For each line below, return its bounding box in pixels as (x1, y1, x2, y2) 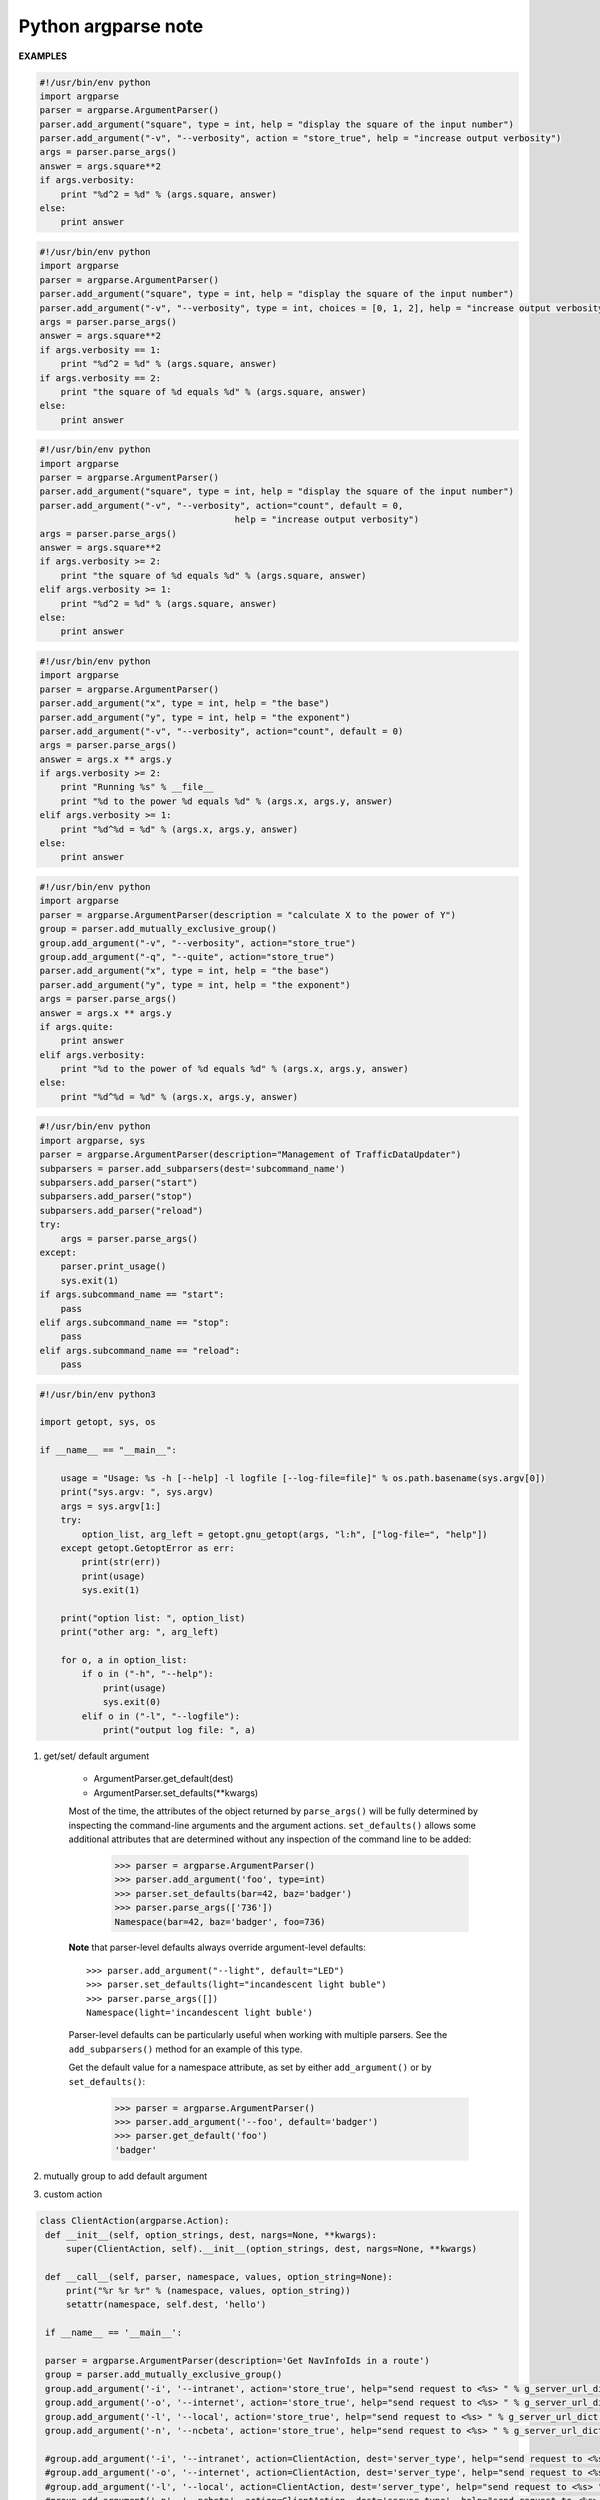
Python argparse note (18, 15, 204, 37)
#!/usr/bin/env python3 (39, 1388, 157, 1400)
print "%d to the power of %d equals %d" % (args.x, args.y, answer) (60, 1063, 409, 1075)
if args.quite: (39, 1021, 114, 1032)
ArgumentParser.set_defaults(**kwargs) (93, 1786, 259, 1799)
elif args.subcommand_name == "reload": (39, 1345, 240, 1356)
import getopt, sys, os (39, 1416, 157, 1428)
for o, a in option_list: (60, 1655, 188, 1666)
